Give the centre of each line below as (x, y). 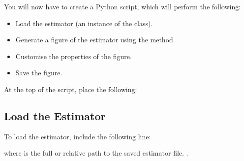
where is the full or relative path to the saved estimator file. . (96, 153)
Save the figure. (39, 73)
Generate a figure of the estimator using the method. (95, 40)
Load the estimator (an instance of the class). (84, 23)
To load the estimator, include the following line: (77, 136)
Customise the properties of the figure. (74, 56)
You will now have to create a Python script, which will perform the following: (122, 6)
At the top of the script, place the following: (71, 89)
